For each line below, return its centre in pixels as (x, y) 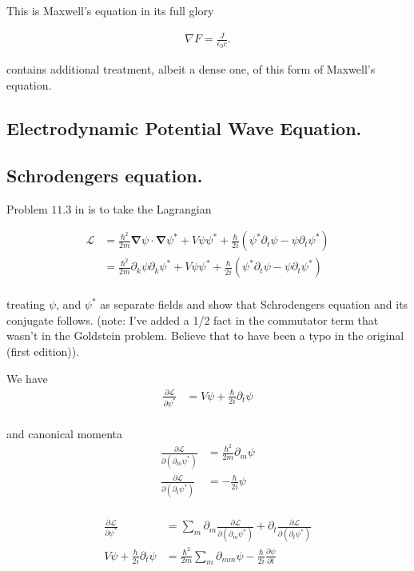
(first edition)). (43, 351)
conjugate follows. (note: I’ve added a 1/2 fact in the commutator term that (193, 319)
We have (27, 378)
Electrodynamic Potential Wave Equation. (184, 128)
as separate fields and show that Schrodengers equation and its (254, 304)
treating (26, 304)
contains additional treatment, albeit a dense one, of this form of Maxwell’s (191, 69)
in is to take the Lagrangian (143, 208)
